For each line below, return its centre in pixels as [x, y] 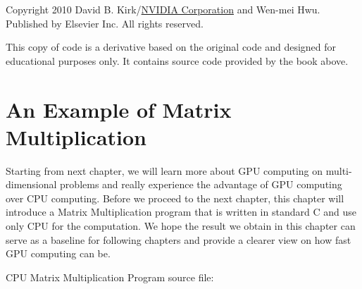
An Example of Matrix [119, 109]
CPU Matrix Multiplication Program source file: [110, 277]
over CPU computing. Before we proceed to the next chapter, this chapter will [175, 198]
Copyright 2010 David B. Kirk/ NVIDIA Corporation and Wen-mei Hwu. [163, 9]
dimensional [31, 184]
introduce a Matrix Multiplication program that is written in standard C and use [181, 212]
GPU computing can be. [58, 253]
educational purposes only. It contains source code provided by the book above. [177, 60]
